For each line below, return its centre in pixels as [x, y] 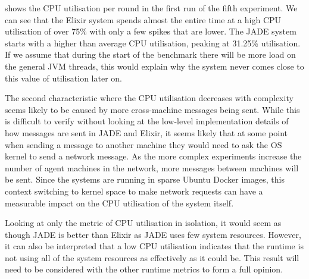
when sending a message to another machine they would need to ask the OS [143, 144]
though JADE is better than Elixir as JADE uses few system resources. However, [153, 234]
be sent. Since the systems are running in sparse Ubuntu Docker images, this [145, 179]
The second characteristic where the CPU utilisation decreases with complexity [149, 98]
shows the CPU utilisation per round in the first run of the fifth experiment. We [151, 8]
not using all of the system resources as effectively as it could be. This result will [152, 257]
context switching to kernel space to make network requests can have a [134, 191]
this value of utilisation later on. [63, 78]
